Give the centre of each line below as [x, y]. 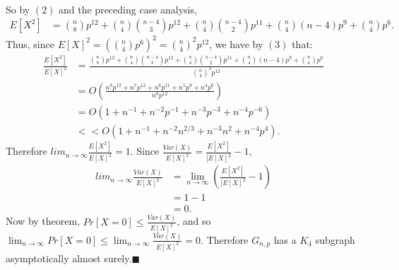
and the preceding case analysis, [128, 9]
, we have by [236, 43]
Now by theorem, [43, 221]
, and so [194, 221]
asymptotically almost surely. [69, 258]
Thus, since [30, 43]
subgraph [335, 239]
